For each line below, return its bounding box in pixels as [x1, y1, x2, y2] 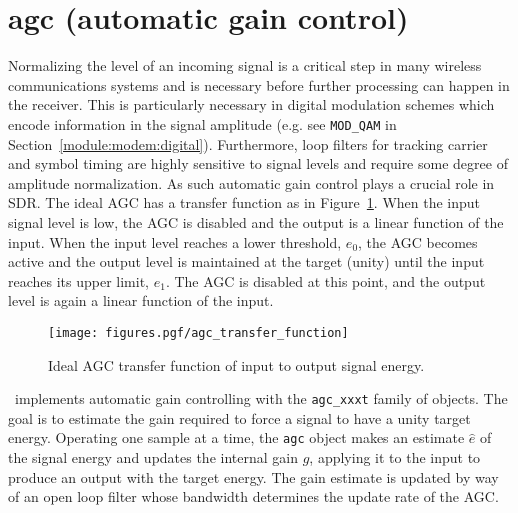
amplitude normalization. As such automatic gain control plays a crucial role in [8, 172, 495, 193]
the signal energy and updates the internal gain [8, 447, 298, 468]
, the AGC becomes [358, 231, 478, 252]
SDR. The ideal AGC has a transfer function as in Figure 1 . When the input [8, 192, 481, 213]
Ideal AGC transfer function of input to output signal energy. [48, 354, 425, 375]
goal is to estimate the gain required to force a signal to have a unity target [8, 407, 471, 428]
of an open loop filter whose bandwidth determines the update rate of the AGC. [8, 486, 499, 507]
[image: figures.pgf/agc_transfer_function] [48, 325, 349, 340]
